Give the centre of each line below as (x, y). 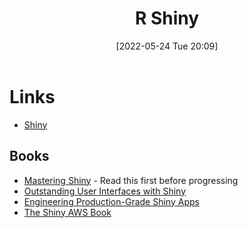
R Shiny (167, 18)
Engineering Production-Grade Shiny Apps (111, 201)
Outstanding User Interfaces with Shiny (104, 191)
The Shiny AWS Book (67, 212)
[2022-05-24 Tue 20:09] (167, 46)
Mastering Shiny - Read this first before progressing (131, 180)
